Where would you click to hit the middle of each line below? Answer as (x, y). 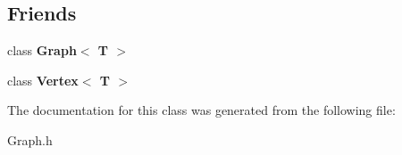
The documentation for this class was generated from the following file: (201, 110)
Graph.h (30, 139)
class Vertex (43, 80)
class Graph (42, 50)
